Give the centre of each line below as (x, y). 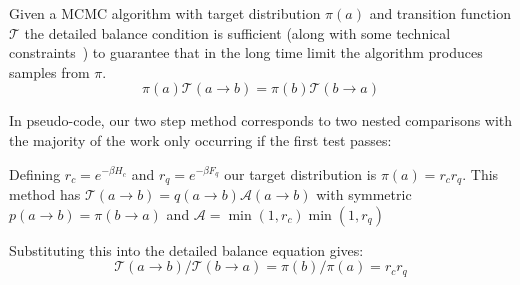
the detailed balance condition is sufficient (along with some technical (237, 32)
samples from (49, 71)
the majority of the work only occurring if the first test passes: (200, 139)
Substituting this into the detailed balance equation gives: (186, 249)
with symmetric (364, 194)
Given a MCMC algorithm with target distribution (165, 13)
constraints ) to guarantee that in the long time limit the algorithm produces (246, 52)
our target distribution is (300, 173)
